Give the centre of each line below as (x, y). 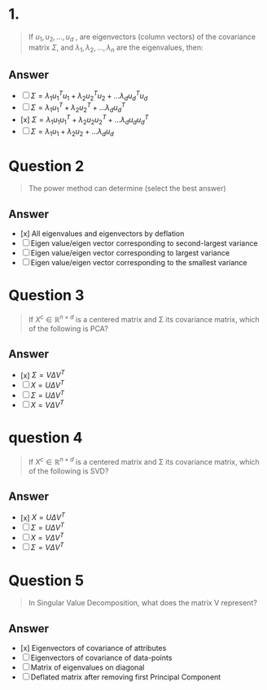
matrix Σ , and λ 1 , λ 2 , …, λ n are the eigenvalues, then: (116, 48)
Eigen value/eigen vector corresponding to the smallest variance (139, 263)
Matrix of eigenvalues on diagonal (88, 667)
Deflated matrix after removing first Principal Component (126, 677)
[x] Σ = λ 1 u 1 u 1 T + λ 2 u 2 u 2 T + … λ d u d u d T (84, 120)
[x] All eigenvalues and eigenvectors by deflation (102, 234)
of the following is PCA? (68, 328)
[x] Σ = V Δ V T (42, 374)
